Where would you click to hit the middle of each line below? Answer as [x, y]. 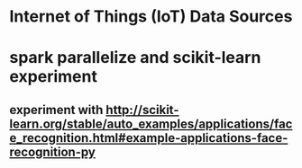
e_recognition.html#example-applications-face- [149, 138]
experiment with [56, 110]
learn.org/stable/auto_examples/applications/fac [151, 124]
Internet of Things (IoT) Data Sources [151, 17]
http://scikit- [142, 110]
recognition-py [53, 151]
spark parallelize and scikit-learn [135, 58]
